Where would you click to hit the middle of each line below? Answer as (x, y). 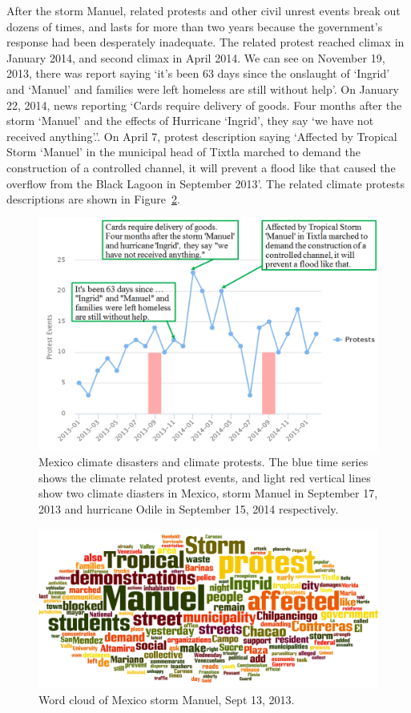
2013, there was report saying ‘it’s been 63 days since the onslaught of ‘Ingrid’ (198, 73)
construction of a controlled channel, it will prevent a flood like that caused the (201, 167)
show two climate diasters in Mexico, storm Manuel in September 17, (208, 493)
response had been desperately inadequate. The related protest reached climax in (205, 42)
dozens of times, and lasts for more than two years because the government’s (195, 26)
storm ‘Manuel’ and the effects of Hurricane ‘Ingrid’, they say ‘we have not (190, 121)
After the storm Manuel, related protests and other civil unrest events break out (203, 10)
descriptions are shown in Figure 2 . (93, 199)
